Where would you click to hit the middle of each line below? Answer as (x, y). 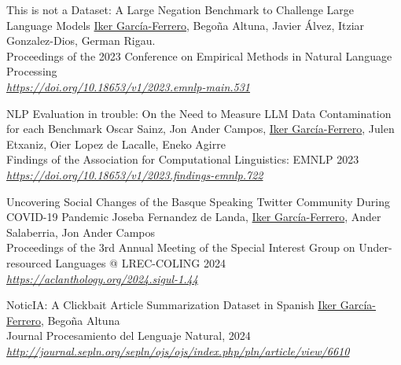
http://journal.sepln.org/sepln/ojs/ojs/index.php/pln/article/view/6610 (178, 350)
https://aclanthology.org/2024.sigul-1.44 (102, 278)
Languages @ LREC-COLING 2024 (140, 262)
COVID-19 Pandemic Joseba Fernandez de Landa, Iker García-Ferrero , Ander (194, 217)
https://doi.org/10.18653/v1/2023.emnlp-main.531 (129, 86)
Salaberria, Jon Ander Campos (81, 232)
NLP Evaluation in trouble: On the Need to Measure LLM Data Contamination (199, 113)
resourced (29, 262)
